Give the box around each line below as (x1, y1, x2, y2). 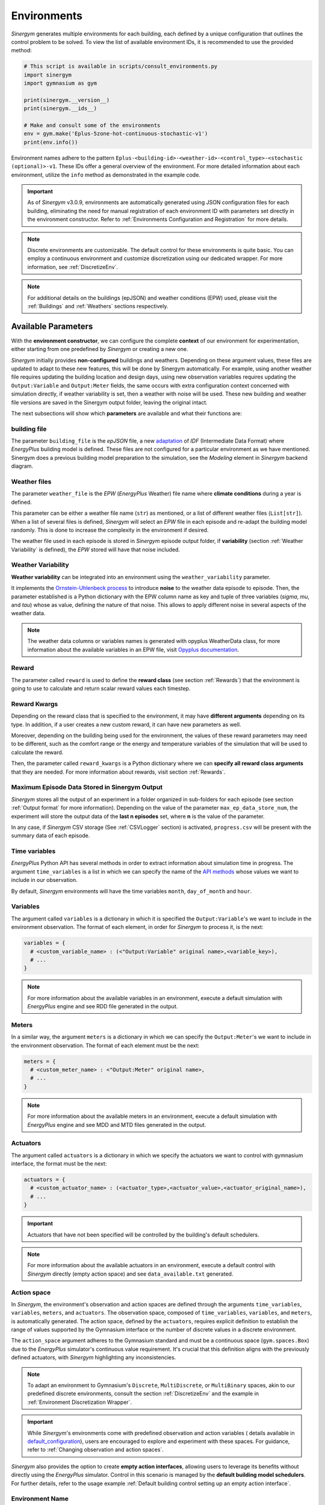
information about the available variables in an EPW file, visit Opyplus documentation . (27, 646, 240, 653)
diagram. (11, 462, 33, 470)
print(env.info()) (23, 138, 78, 146)
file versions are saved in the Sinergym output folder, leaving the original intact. (11, 399, 208, 406)
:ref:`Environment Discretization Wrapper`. (27, 1398, 132, 1406)
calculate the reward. (11, 748, 64, 756)
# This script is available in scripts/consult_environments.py (23, 63, 218, 70)
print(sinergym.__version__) (23, 96, 110, 104)
